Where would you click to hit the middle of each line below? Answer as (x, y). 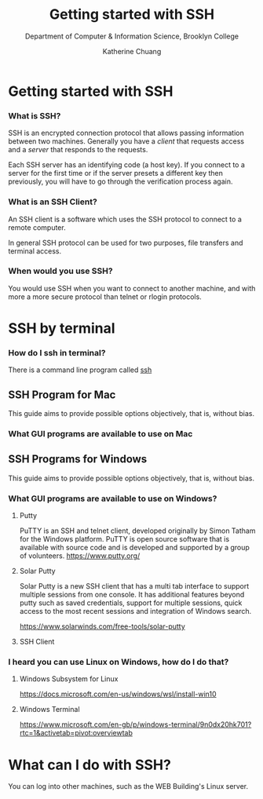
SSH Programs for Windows (78, 460)
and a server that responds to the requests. (78, 150)
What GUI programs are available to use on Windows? (113, 498)
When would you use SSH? (60, 271)
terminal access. (35, 251)
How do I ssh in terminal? (57, 352)
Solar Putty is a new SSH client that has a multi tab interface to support (134, 586)
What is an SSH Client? (53, 202)
